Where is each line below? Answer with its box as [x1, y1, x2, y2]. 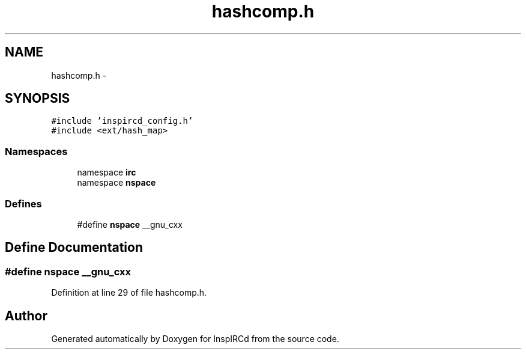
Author [5, 308, 47, 323]
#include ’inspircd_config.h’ [51, 116, 193, 126]
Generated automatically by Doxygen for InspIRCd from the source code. [51, 334, 339, 344]
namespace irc [77, 167, 136, 178]
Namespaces [5, 145, 68, 157]
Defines [5, 197, 42, 210]
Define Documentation [5, 240, 143, 255]
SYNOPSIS [5, 91, 70, 106]
